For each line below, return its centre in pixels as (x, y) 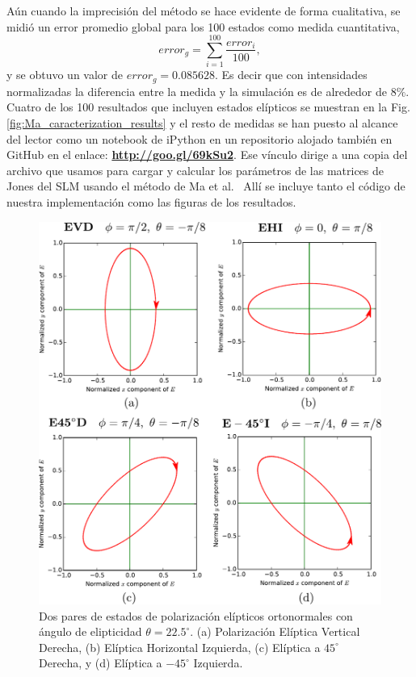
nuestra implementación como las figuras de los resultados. (151, 201)
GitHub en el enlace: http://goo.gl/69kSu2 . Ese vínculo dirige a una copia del (207, 155)
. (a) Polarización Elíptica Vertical (275, 631)
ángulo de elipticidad (90, 631)
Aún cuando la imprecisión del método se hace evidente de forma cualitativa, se (204, 10)
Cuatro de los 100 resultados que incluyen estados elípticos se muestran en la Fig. (208, 107)
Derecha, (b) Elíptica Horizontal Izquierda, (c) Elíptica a (180, 647)
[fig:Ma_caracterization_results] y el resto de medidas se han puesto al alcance (202, 122)
